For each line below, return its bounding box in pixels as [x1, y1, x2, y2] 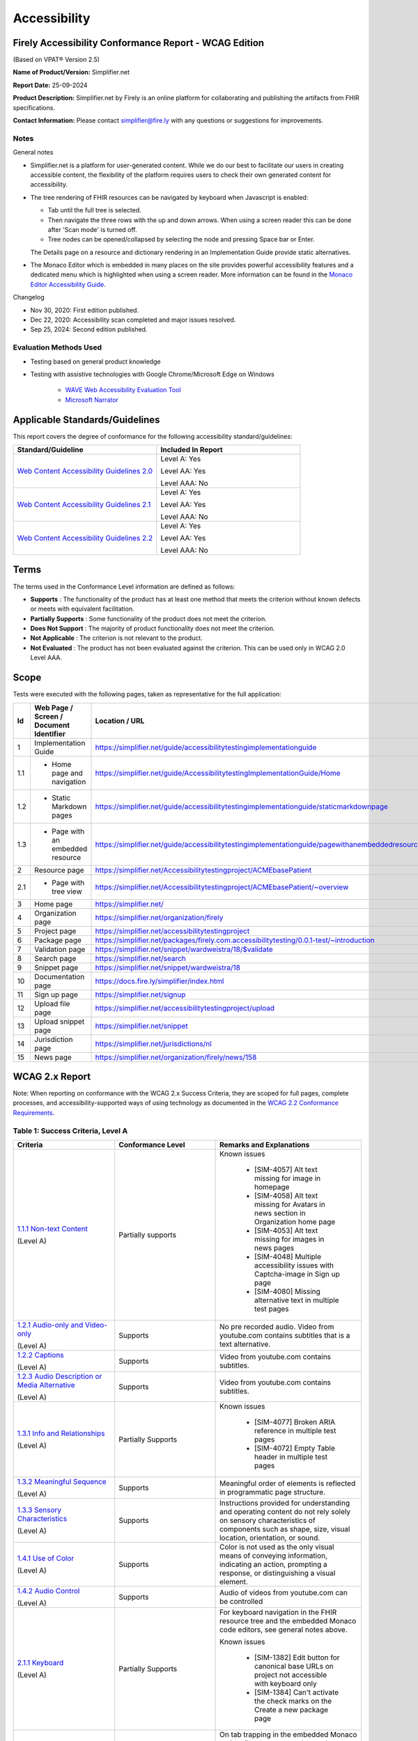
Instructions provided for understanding [219, 1498, 350, 1508]
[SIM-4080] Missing [254, 1287, 320, 1296]
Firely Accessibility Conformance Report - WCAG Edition [13, 37, 265, 49]
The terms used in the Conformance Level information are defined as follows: [13, 582, 235, 591]
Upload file [34, 999, 70, 1008]
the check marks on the [254, 1696, 332, 1705]
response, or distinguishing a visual [219, 1568, 336, 1577]
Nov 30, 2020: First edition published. [30, 306, 139, 314]
